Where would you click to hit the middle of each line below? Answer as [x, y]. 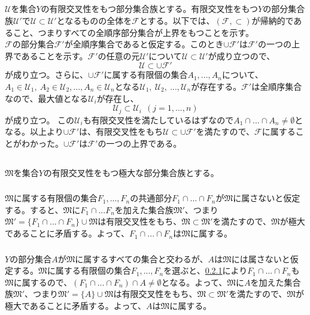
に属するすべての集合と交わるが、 [142, 258]
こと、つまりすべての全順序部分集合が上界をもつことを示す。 [133, 32]
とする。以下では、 [177, 20]
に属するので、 [43, 282]
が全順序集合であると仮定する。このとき [144, 44]
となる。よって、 [194, 282]
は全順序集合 [277, 86]
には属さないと [261, 258]
